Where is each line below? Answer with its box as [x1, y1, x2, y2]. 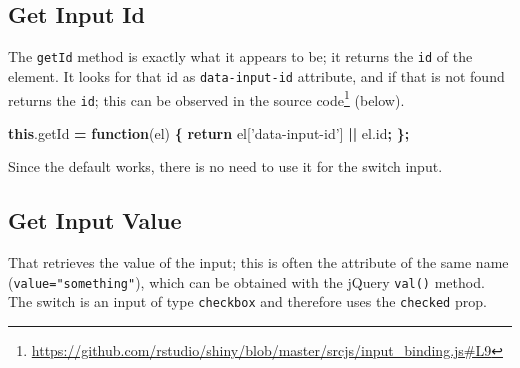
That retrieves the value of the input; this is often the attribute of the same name [8, 252, 509, 273]
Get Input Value [8, 205, 182, 236]
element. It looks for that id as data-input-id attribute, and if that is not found [8, 65, 505, 86]
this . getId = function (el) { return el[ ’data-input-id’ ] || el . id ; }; [8, 122, 410, 143]
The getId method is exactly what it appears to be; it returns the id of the [8, 46, 473, 67]
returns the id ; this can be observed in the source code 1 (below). [8, 86, 405, 110]
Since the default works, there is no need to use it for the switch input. [8, 156, 443, 177]
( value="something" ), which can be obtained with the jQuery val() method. [8, 271, 485, 292]
